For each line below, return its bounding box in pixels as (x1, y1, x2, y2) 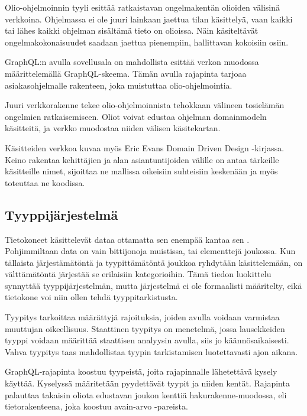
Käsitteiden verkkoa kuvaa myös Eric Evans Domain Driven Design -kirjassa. (5, 141, 285, 154)
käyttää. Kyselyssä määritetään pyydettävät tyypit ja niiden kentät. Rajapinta (5, 377, 290, 389)
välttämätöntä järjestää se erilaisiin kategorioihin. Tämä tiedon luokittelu (5, 268, 272, 280)
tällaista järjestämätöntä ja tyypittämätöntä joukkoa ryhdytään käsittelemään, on (5, 256, 303, 268)
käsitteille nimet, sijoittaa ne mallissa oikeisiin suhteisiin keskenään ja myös (5, 165, 278, 177)
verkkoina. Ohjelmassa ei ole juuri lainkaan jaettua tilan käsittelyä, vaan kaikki (5, 12, 293, 25)
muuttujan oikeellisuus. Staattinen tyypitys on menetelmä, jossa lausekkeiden (5, 322, 285, 334)
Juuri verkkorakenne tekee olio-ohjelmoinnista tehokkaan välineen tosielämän (5, 99, 285, 111)
